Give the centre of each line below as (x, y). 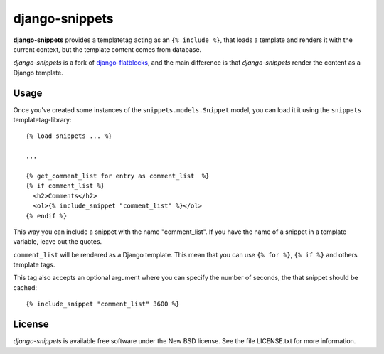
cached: (25, 287)
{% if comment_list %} (65, 186)
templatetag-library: (42, 120)
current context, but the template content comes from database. (107, 49)
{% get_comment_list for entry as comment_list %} (118, 176)
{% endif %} (47, 216)
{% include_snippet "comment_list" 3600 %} (103, 304)
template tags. (34, 265)
